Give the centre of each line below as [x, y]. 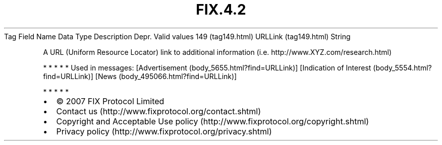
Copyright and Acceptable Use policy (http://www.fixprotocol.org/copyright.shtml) [213, 121]
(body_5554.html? [402, 67]
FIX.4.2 [221, 10]
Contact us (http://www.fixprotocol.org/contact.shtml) [159, 111]
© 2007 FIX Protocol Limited [110, 101]
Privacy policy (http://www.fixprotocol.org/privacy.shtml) [164, 131]
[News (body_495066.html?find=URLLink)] [166, 76]
